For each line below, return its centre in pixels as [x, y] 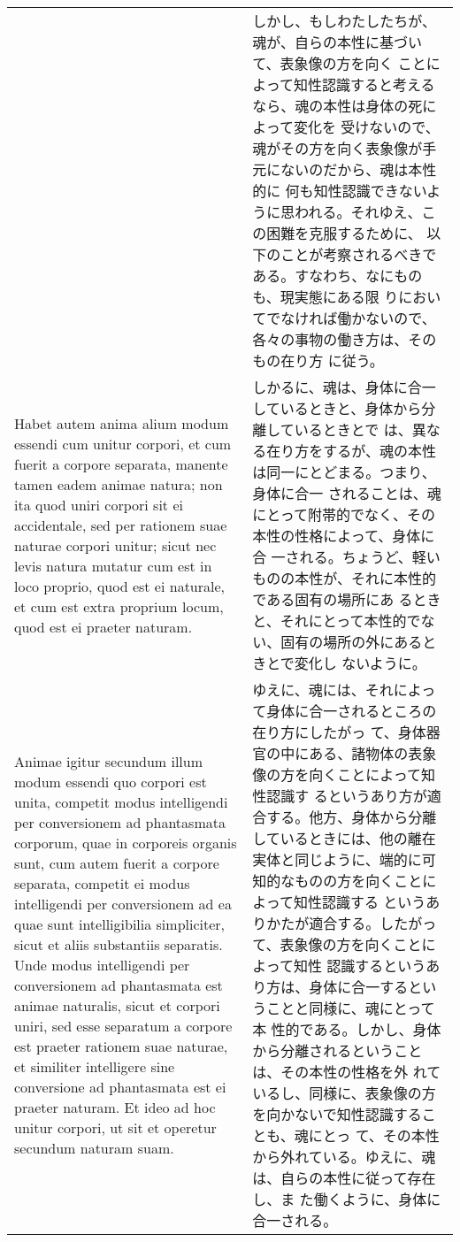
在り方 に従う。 [332, 360]
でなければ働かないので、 [351, 318]
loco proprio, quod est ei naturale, [120, 586]
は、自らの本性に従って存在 [344, 1178]
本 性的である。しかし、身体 [347, 1029]
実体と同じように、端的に [337, 859]
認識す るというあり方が [347, 796]
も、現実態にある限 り [326, 297]
